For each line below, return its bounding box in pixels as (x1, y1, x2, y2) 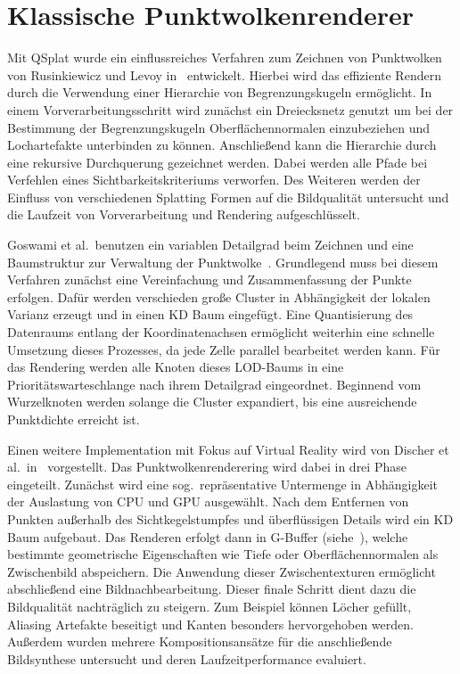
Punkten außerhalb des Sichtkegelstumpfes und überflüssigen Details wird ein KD (7, 509, 454, 528)
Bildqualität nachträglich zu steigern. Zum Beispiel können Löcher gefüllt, (7, 596, 412, 615)
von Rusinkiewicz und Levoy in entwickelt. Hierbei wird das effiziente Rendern (7, 65, 441, 84)
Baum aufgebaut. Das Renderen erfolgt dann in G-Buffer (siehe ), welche (7, 527, 408, 546)
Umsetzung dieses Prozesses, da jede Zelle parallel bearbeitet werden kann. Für (7, 340, 440, 358)
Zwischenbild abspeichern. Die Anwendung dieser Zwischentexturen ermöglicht (7, 562, 436, 580)
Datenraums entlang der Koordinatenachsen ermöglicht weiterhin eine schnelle (7, 323, 435, 341)
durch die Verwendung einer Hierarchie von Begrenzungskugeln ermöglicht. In (7, 83, 432, 102)
